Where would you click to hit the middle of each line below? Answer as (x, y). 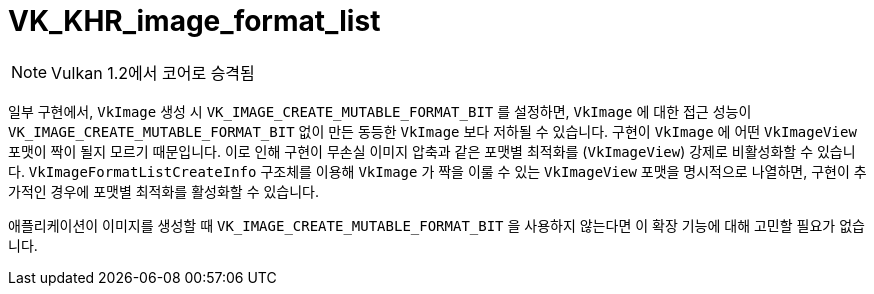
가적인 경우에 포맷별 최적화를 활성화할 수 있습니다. (164, 191)
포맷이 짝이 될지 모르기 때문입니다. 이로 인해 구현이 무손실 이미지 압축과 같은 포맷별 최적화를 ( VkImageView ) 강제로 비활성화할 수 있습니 (432, 151)
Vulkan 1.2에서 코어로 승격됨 (153, 72)
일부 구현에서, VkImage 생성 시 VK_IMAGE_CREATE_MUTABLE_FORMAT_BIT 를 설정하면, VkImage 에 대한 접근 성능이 (380, 111)
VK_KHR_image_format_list (194, 21)
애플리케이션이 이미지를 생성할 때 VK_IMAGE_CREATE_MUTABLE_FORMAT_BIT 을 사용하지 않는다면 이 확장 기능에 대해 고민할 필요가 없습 (436, 225)
